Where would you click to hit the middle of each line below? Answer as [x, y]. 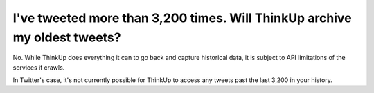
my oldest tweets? [67, 37]
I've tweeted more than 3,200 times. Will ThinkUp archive [182, 18]
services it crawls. [39, 67]
